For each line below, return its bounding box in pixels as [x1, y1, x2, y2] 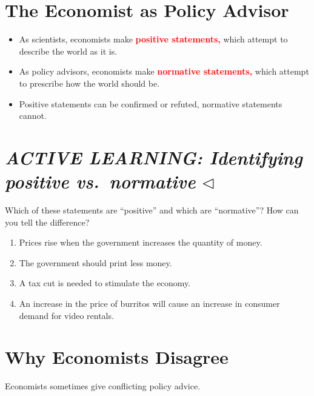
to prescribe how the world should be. [19, 76, 160, 89]
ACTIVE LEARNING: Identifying [5, 144, 302, 170]
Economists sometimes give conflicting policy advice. [5, 380, 201, 392]
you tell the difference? [5, 215, 90, 228]
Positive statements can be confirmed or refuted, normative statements [19, 97, 282, 110]
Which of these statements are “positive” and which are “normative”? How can [5, 204, 299, 216]
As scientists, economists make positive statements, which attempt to [19, 33, 288, 45]
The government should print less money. [19, 256, 172, 269]
